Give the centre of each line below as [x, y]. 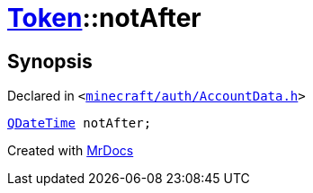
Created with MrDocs [71, 151]
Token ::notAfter [104, 18]
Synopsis [50, 61]
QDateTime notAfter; [80, 123]
